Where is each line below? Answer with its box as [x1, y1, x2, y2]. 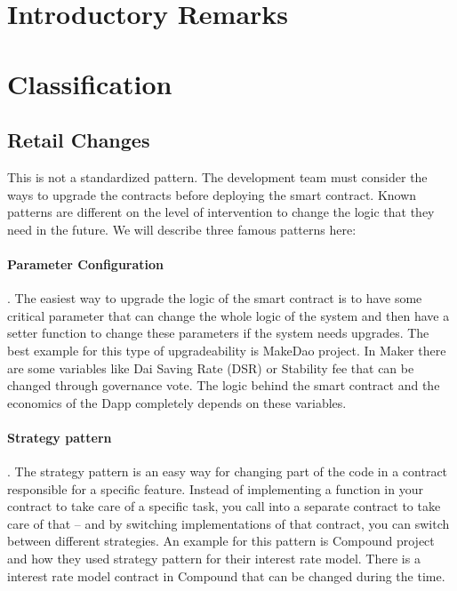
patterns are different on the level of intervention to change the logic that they [7, 203, 435, 221]
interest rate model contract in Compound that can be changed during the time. [7, 566, 445, 585]
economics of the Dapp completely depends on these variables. [7, 393, 347, 411]
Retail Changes [7, 126, 150, 154]
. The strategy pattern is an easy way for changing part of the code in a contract [7, 462, 448, 481]
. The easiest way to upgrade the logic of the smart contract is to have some [7, 289, 422, 307]
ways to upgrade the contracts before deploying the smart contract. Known [7, 185, 417, 204]
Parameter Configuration [7, 254, 164, 273]
